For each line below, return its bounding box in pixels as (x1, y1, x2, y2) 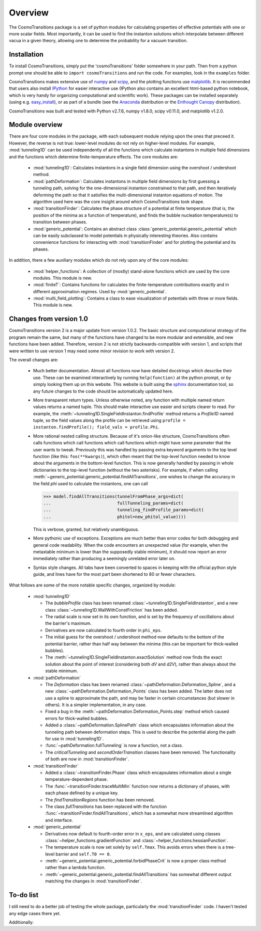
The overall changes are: (9, 357, 58, 363)
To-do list (9, 891, 39, 899)
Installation (9, 50, 43, 59)
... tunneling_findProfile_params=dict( (43, 507, 204, 513)
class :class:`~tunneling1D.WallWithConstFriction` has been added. (45, 607, 178, 613)
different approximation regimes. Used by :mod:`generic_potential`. (33, 288, 167, 294)
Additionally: (9, 919, 34, 925)
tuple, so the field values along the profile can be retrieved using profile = (33, 417, 186, 424)
